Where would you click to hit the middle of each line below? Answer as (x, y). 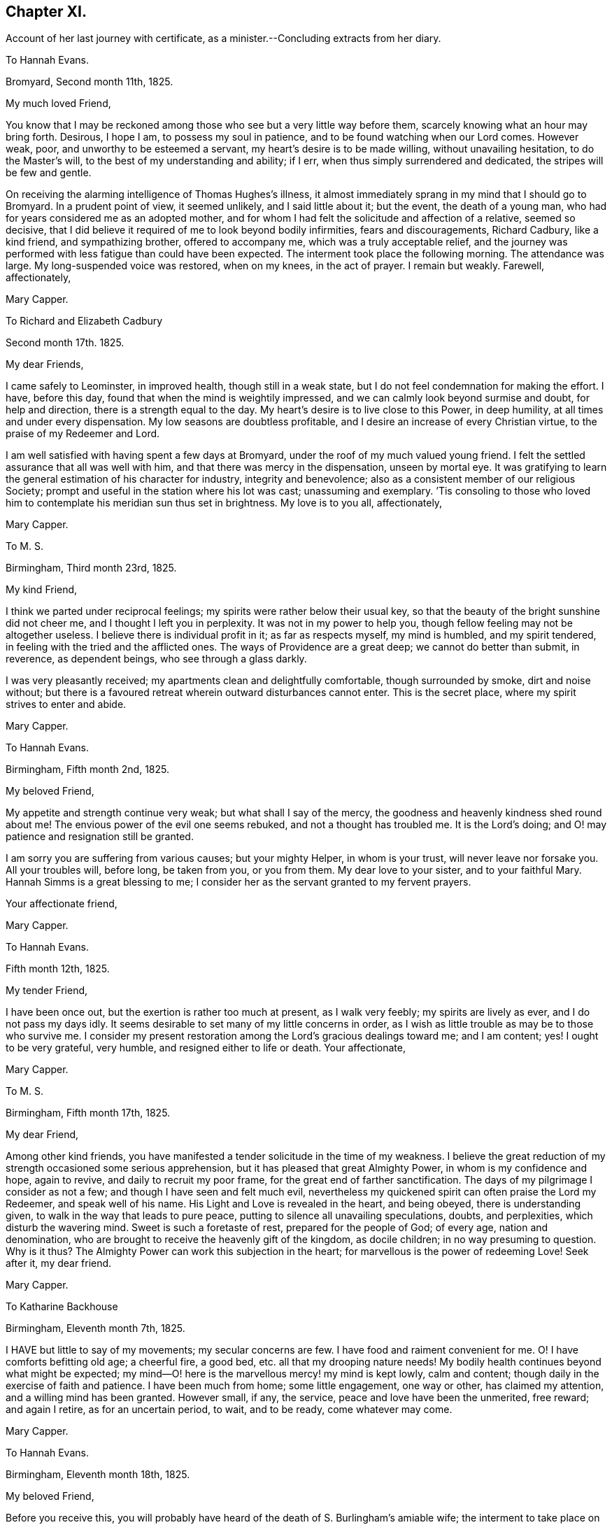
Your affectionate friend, (62, 904)
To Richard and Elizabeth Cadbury (84, 321)
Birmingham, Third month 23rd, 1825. (91, 568)
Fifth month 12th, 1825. (58, 969)
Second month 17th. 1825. (65, 343)
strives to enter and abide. (66, 704)
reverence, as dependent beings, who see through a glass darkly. (156, 659)
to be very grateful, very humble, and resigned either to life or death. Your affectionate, (206, 1048)
